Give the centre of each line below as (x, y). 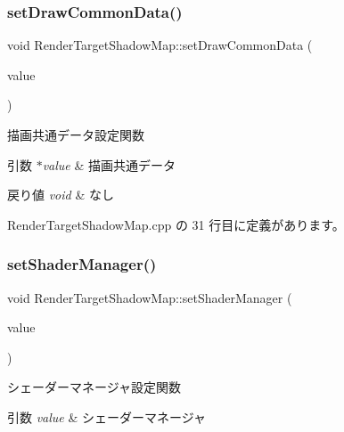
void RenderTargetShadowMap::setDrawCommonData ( (160, 45)
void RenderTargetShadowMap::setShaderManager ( (150, 297)
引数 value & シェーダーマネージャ (107, 416)
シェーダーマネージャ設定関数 (94, 387)
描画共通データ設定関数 (76, 134)
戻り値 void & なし (61, 195)
